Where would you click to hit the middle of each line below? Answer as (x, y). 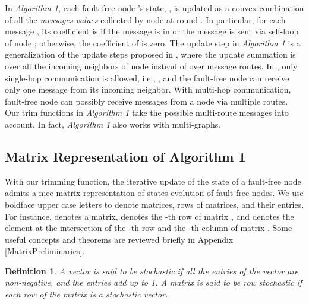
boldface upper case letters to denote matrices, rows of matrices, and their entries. (154, 204)
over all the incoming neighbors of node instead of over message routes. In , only (151, 66)
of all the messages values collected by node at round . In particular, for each (145, 19)
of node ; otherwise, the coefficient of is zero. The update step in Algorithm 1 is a (153, 42)
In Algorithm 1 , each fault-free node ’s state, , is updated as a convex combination (154, 8)
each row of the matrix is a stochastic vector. (86, 294)
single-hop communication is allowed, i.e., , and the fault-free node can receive (147, 77)
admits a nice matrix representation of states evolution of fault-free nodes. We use (154, 193)
